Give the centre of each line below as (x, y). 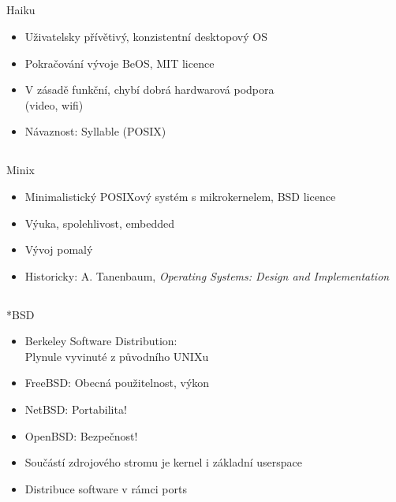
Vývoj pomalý (59, 249)
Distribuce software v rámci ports (106, 488)
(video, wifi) (54, 104)
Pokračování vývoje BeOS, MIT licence (120, 63)
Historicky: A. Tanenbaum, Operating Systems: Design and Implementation (207, 275)
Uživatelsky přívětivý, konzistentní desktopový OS (146, 36)
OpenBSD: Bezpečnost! (81, 435)
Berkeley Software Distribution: (101, 341)
